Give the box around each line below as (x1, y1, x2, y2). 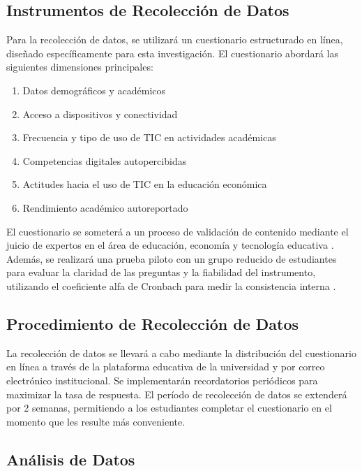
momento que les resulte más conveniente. (6, 414, 186, 428)
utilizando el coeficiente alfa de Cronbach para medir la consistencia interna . (6, 278, 336, 293)
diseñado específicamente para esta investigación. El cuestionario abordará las (6, 45, 339, 60)
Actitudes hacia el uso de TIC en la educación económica (22, 177, 267, 191)
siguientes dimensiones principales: (6, 59, 153, 74)
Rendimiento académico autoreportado (22, 200, 188, 215)
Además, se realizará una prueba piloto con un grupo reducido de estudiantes (6, 251, 337, 266)
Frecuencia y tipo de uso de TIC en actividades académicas (22, 130, 276, 145)
